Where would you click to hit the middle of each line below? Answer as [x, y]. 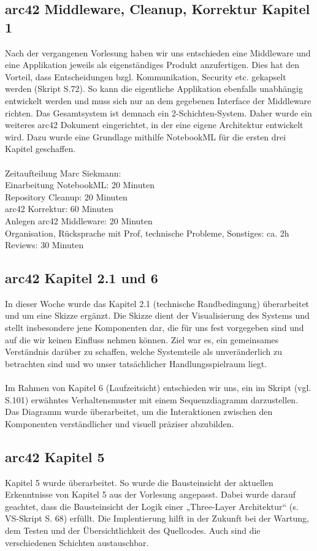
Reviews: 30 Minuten [44, 245]
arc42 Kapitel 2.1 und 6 [82, 278]
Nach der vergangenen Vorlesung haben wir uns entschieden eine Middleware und [158, 52]
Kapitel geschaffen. [40, 149]
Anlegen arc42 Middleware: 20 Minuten [79, 220]
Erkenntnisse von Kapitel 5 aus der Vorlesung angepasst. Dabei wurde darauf [150, 494]
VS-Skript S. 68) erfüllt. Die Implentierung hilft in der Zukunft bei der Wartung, [157, 518]
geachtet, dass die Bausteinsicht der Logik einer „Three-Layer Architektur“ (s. [152, 506]
